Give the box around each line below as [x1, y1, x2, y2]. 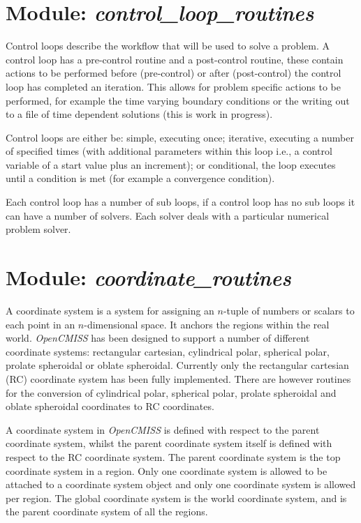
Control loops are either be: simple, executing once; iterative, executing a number [6, 130, 354, 144]
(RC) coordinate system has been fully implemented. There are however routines [6, 371, 351, 386]
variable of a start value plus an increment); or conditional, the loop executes [6, 157, 336, 172]
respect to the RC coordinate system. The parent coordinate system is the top [6, 449, 341, 464]
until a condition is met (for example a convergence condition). [6, 171, 275, 185]
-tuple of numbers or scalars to [223, 303, 355, 317]
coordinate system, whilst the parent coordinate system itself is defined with [6, 436, 332, 450]
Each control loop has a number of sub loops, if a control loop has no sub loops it [6, 195, 355, 209]
